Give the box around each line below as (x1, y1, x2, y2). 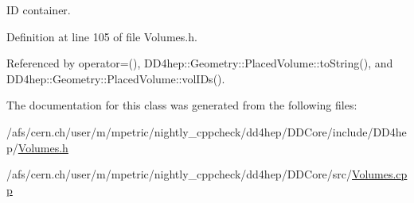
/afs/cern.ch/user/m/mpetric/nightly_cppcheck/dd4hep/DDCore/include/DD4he (6, 123, 407, 140)
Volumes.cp (352, 166, 408, 182)
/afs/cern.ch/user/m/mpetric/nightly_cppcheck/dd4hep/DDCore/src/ (6, 166, 353, 182)
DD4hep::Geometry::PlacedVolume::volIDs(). (6, 70, 225, 86)
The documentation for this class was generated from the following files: (6, 97, 357, 113)
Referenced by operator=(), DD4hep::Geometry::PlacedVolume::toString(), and (6, 55, 393, 71)
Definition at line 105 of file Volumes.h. (6, 28, 197, 44)
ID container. (6, 2, 71, 17)
